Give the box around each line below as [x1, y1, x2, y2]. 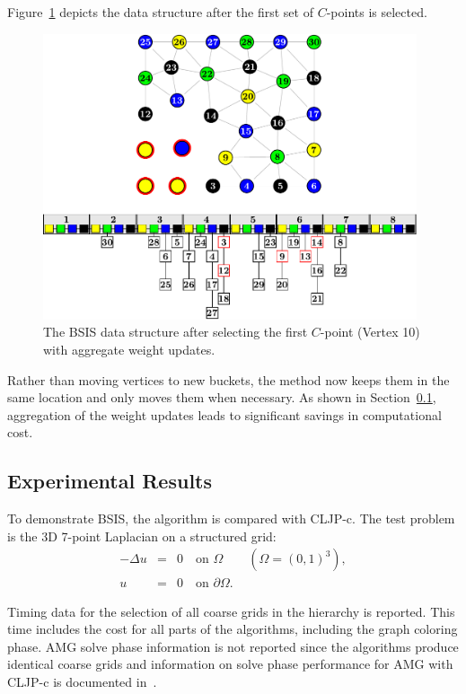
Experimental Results [7, 467, 212, 495]
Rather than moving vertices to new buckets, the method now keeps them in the [7, 370, 450, 389]
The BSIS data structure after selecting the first [43, 322, 308, 341]
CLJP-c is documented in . [7, 672, 157, 690]
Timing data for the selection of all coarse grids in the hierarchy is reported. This [7, 602, 455, 620]
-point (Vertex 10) [320, 322, 420, 341]
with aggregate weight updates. [43, 340, 215, 359]
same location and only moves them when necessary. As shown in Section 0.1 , [7, 388, 436, 407]
